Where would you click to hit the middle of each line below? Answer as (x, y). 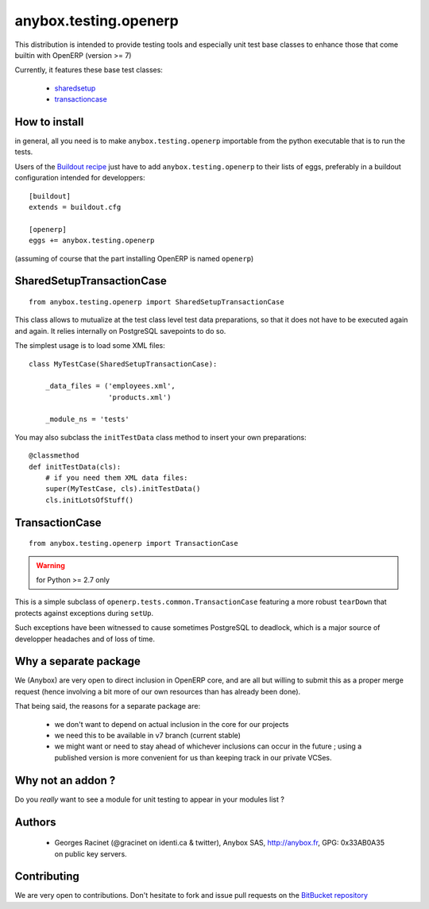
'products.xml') (140, 397)
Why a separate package (77, 661)
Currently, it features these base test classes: (89, 70)
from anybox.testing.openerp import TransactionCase (133, 543)
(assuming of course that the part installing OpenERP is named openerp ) (134, 258)
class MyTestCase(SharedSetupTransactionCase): (123, 364)
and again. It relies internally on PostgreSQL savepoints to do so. (120, 331)
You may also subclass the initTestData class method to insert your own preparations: (160, 437)
